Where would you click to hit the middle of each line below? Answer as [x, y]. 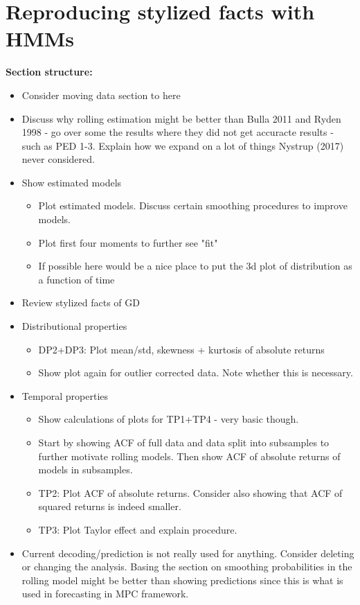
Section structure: [49, 72]
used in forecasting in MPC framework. [105, 594]
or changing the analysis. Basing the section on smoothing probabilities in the [187, 567]
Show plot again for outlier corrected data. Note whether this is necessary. [196, 372]
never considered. [58, 159]
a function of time [76, 279]
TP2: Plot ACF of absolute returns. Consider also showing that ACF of [190, 492]
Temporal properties [65, 395]
